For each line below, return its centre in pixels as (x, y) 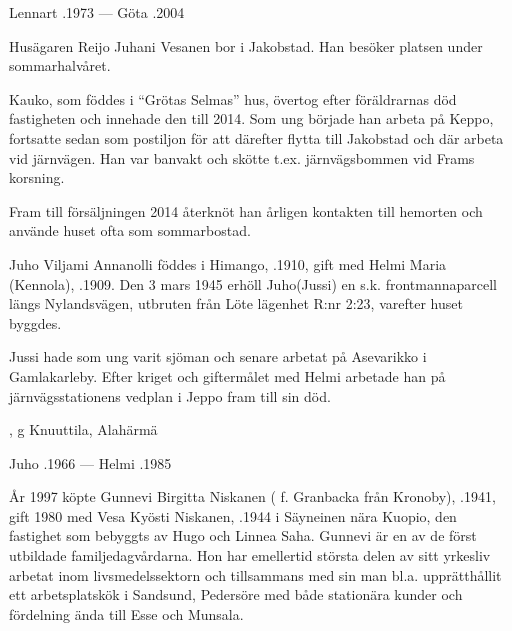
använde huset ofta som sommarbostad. (130, 230)
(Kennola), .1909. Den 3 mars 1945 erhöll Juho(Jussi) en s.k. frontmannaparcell (253, 283)
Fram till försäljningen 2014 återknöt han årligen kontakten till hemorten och (246, 210)
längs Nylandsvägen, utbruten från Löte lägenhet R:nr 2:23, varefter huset (236, 303)
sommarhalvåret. (60, 65)
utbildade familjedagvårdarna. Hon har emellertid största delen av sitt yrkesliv (250, 555)
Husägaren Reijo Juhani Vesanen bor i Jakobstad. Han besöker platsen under (246, 45)
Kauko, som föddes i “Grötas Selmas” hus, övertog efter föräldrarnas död (233, 98)
